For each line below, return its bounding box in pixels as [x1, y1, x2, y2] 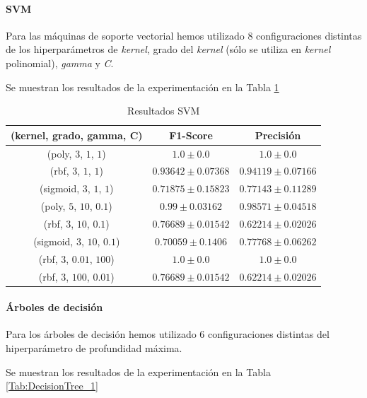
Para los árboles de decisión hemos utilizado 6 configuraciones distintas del [6, 327, 330, 341]
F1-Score [169, 127, 213, 142]
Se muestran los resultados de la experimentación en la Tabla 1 [6, 79, 279, 94]
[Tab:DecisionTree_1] [6, 378, 98, 393]
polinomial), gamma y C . [6, 55, 114, 70]
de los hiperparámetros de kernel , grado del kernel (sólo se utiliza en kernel [6, 42, 331, 57]
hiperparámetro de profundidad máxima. [6, 341, 182, 355]
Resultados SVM [127, 103, 200, 118]
